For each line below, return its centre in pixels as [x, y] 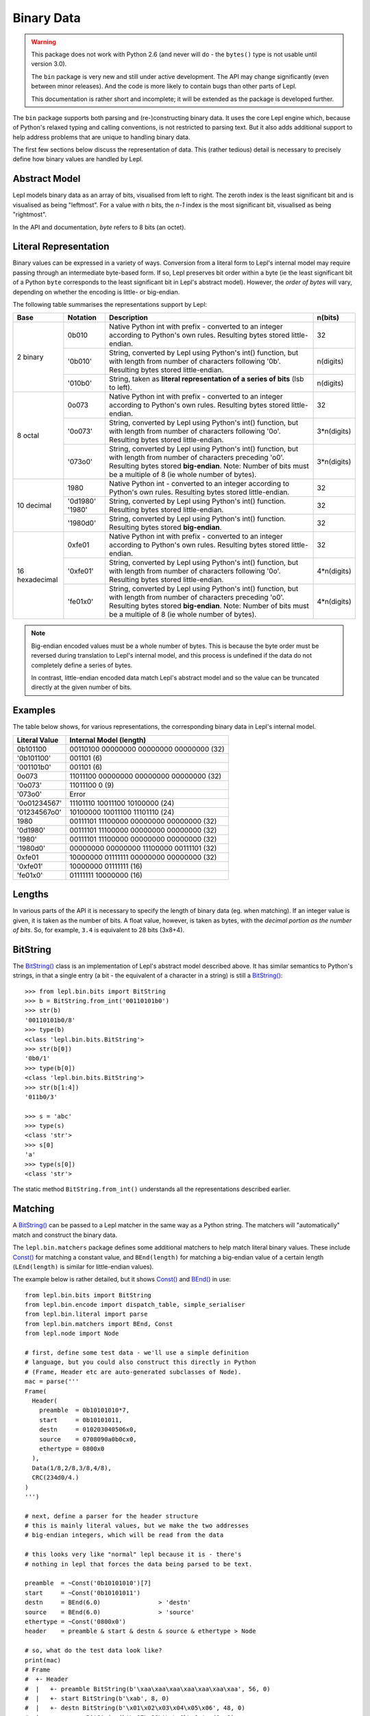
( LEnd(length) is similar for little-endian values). [83, 1266]
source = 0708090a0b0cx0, [88, 1439]
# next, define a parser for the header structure [112, 1516]
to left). [121, 388]
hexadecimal [37, 580]
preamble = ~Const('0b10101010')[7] [88, 1583]
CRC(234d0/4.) [56, 1478]
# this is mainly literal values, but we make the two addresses [137, 1526]
